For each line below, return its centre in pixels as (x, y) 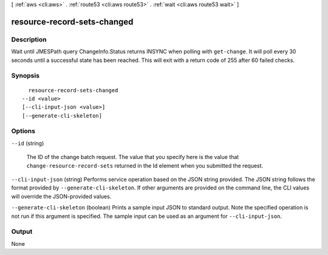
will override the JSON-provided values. (61, 196)
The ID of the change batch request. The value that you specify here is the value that (133, 157)
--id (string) (28, 143)
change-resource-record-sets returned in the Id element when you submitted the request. (145, 165)
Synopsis (25, 76)
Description (29, 39)
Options (23, 131)
